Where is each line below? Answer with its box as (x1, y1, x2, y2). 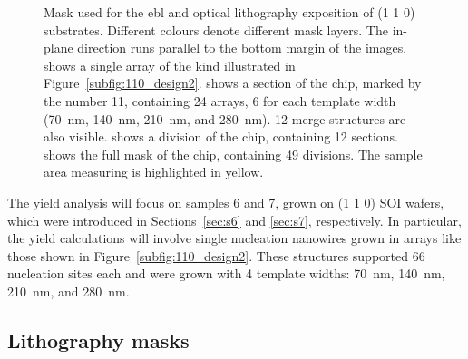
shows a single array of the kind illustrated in (44, 55, 296, 74)
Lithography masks (7, 325, 190, 354)
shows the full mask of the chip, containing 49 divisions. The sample (44, 144, 423, 163)
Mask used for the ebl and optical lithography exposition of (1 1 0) (44, 3, 415, 21)
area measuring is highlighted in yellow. (44, 162, 264, 181)
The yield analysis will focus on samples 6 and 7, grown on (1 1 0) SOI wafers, (7, 192, 444, 211)
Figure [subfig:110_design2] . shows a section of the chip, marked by (44, 73, 422, 92)
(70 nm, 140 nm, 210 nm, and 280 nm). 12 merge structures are (44, 109, 406, 128)
